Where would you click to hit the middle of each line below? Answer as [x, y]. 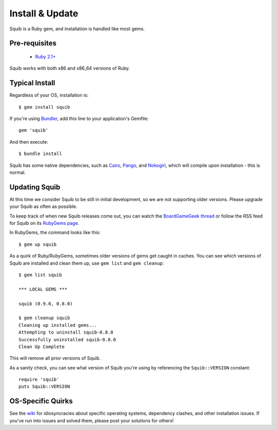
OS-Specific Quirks [41, 401]
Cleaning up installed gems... [58, 325]
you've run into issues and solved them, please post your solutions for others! [92, 420]
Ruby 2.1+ [45, 56]
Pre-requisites [33, 43]
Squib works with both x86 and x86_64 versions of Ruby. [70, 68]
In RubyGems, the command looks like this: [55, 232]
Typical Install [32, 83]
